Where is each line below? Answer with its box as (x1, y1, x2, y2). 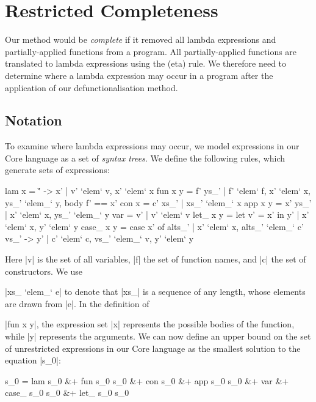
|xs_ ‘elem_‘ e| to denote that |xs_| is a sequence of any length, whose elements (5, 285, 306, 298)
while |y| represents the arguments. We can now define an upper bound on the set (5, 330, 311, 343)
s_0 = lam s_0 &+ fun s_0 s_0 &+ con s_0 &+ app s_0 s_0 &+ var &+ (5, 374, 289, 387)
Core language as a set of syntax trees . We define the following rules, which (5, 151, 285, 164)
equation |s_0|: (5, 354, 61, 367)
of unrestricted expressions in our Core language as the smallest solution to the (5, 341, 301, 354)
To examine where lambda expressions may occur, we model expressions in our (5, 140, 300, 152)
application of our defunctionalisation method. (5, 81, 178, 94)
